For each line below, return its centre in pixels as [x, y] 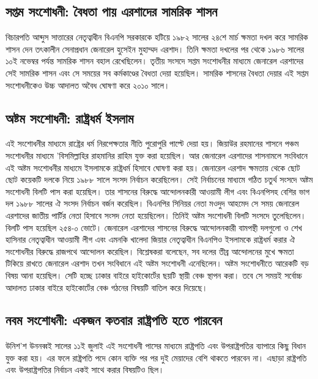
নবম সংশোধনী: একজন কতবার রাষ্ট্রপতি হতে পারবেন [114, 320]
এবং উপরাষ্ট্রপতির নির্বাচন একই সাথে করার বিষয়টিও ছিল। [85, 370]
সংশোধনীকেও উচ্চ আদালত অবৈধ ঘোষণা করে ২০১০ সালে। [88, 85]
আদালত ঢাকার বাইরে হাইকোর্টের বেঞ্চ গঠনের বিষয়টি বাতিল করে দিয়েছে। [107, 287]
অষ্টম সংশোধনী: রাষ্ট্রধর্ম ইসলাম [70, 118]
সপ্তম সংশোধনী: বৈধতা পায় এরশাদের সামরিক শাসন [112, 11]
